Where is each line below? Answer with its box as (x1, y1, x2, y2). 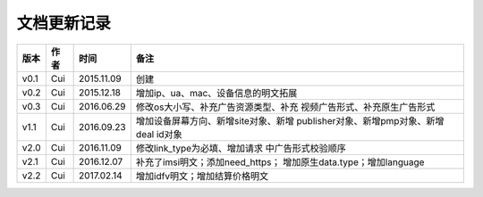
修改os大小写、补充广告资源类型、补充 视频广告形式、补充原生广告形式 (135, 101, 436, 113)
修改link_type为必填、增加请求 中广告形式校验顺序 (135, 142, 346, 154)
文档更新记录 (16, 13, 112, 33)
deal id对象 (135, 127, 182, 140)
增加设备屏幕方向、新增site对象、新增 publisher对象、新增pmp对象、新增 (135, 114, 445, 127)
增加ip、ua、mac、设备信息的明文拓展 (135, 86, 298, 99)
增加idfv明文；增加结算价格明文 (135, 169, 268, 182)
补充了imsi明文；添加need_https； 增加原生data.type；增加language (135, 156, 425, 168)
